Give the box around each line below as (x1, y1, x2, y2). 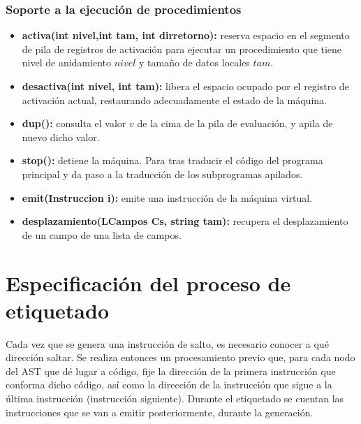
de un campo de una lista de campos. (22, 227, 182, 242)
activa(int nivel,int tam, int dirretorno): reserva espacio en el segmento (22, 28, 350, 43)
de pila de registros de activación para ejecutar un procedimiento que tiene (22, 41, 342, 56)
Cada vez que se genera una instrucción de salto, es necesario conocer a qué (6, 336, 329, 351)
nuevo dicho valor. (22, 129, 100, 144)
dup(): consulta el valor (22, 116, 126, 131)
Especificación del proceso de (6, 268, 291, 297)
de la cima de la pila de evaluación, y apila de (137, 116, 333, 131)
